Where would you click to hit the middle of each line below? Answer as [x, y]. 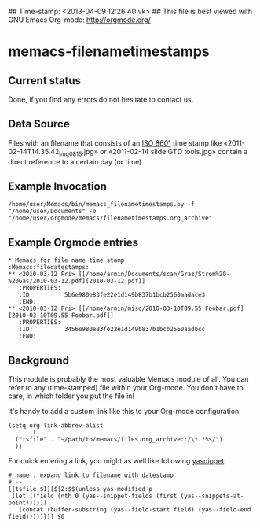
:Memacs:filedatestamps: [49, 268]
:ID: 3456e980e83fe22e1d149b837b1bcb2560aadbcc [112, 330]
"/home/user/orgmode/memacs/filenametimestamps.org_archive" [110, 218]
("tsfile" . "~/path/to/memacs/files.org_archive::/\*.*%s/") [119, 440]
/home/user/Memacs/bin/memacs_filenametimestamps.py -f [101, 205]
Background [38, 360]
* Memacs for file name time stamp [66, 260]
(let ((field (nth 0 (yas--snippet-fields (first [94, 496]
